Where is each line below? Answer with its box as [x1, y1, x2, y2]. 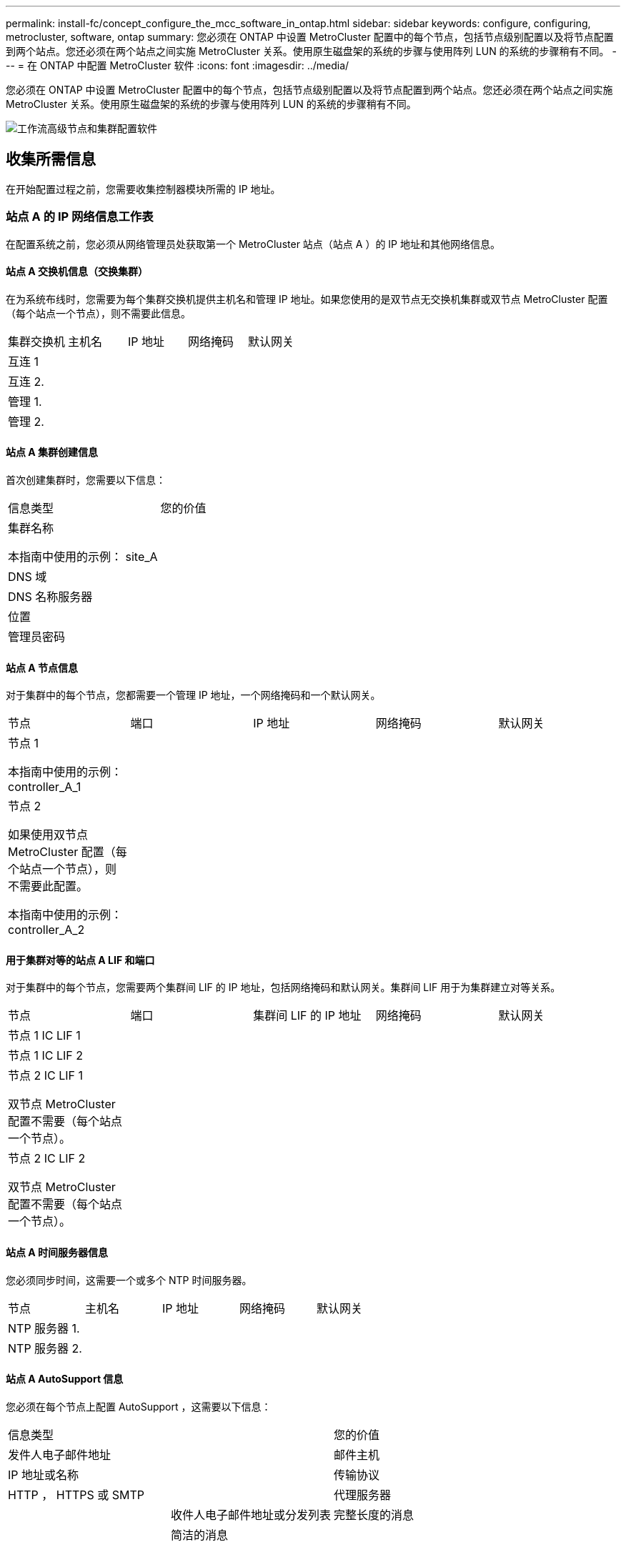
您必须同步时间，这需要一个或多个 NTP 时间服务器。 [6, 1273, 252, 1286]
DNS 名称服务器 [8, 590, 93, 605]
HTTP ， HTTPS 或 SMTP [8, 1487, 145, 1502]
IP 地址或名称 [8, 1467, 79, 1482]
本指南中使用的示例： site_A [8, 549, 158, 564]
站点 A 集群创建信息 [6, 446, 99, 459]
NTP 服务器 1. [8, 1320, 80, 1335]
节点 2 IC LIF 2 [8, 1151, 86, 1166]
